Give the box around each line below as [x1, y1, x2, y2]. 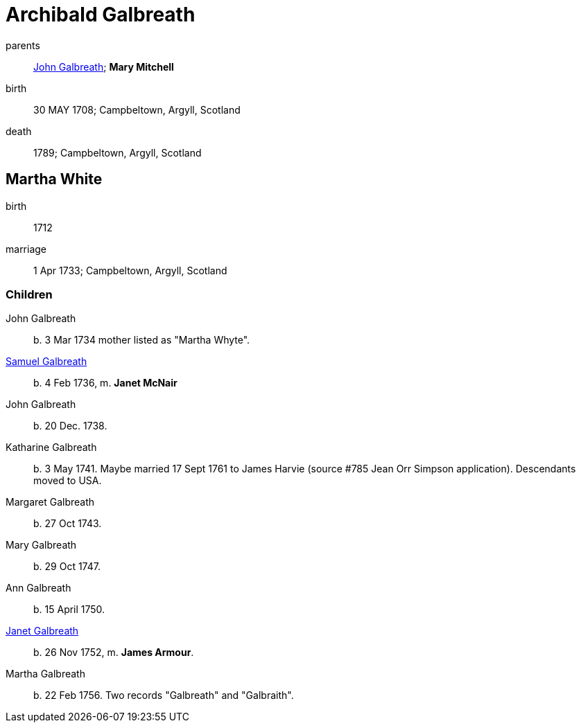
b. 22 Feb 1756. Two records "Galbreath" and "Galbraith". [33, 689, 294, 702]
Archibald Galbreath [6, 3, 196, 26]
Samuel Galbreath [6, 355, 87, 368]
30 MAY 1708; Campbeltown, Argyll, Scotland [33, 103, 241, 116]
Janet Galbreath [6, 625, 79, 637]
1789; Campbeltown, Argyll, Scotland [33, 146, 202, 159]
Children [6, 287, 53, 301]
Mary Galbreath [6, 539, 77, 551]
